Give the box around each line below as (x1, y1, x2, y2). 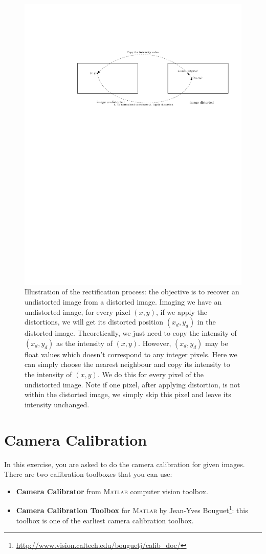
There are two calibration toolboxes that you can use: (4, 469, 172, 479)
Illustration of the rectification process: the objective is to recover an (25, 286, 239, 297)
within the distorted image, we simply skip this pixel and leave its (25, 389, 231, 400)
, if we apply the (156, 306, 207, 317)
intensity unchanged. (25, 399, 90, 409)
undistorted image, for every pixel (25, 306, 130, 317)
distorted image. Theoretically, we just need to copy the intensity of (25, 328, 237, 338)
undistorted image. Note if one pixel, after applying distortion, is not (25, 379, 240, 389)
